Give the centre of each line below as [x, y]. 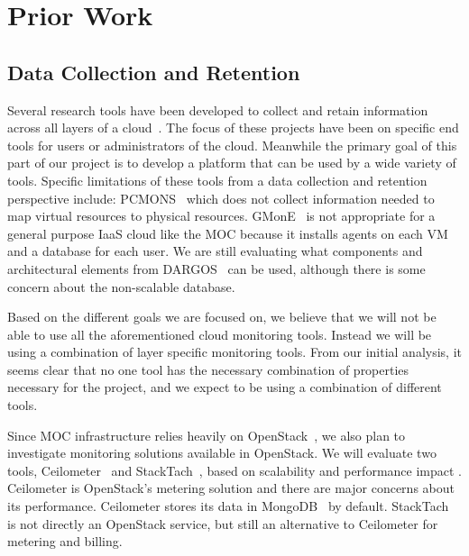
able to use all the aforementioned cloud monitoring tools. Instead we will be [220, 334]
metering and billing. [65, 541]
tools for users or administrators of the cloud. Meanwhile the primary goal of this [232, 145]
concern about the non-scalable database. [121, 286]
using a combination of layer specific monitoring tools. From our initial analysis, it [234, 352]
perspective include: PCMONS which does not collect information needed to [221, 198]
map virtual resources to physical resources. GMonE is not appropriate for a [221, 216]
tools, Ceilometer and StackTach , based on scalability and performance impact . [234, 470]
